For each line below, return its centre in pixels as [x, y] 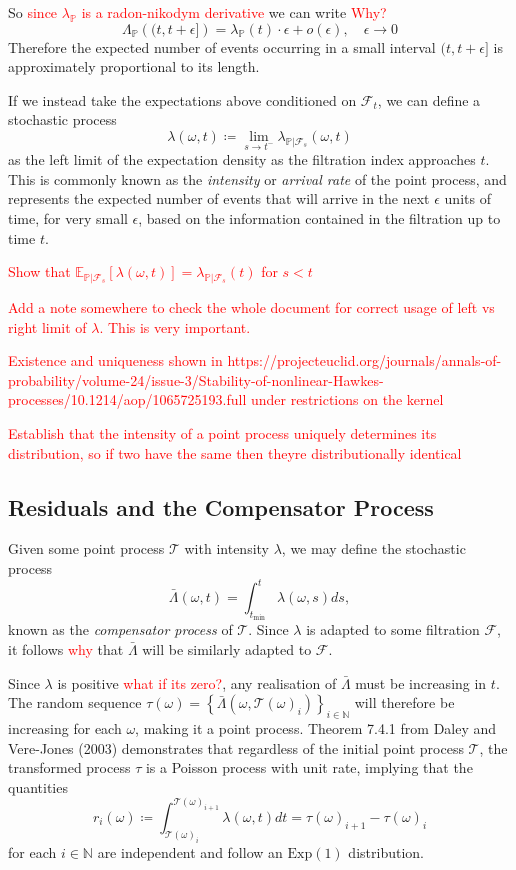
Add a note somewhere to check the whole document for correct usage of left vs [251, 306]
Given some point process [86, 548]
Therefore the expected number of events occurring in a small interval [222, 46]
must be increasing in [421, 682]
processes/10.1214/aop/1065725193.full [127, 399]
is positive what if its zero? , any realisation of [197, 682]
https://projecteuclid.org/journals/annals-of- [364, 360]
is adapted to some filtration [393, 629]
